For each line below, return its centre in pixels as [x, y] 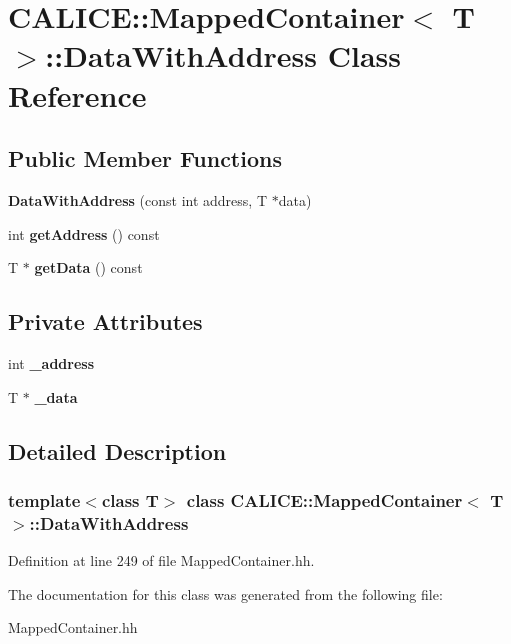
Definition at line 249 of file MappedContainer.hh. [161, 560]
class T [130, 499]
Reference [77, 94]
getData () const [88, 267]
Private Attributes [105, 321]
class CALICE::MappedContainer [324, 499]
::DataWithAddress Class [223, 55]
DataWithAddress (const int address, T [138, 199]
